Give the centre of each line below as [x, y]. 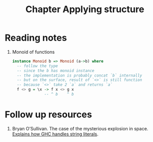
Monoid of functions [33, 52]
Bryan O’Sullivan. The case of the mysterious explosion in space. [80, 128]
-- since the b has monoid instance [56, 70]
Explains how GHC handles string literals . [55, 134]
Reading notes [36, 38]
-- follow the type [37, 66]
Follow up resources [49, 115]
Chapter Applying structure [85, 9]
